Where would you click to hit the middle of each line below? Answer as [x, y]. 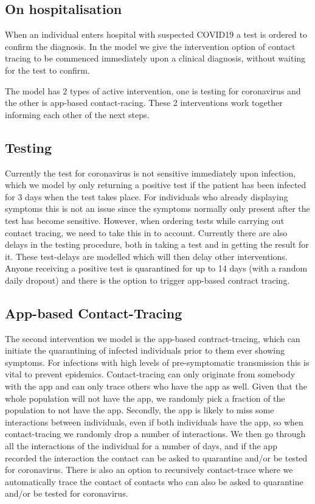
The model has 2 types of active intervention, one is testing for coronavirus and [153, 90]
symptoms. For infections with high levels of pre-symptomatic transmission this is [157, 362]
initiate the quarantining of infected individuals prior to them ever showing [145, 350]
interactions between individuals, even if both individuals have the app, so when [154, 422]
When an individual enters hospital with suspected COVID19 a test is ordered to [156, 34]
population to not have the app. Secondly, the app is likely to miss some [140, 410]
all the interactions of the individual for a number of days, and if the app [141, 446]
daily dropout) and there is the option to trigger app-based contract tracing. [147, 280]
